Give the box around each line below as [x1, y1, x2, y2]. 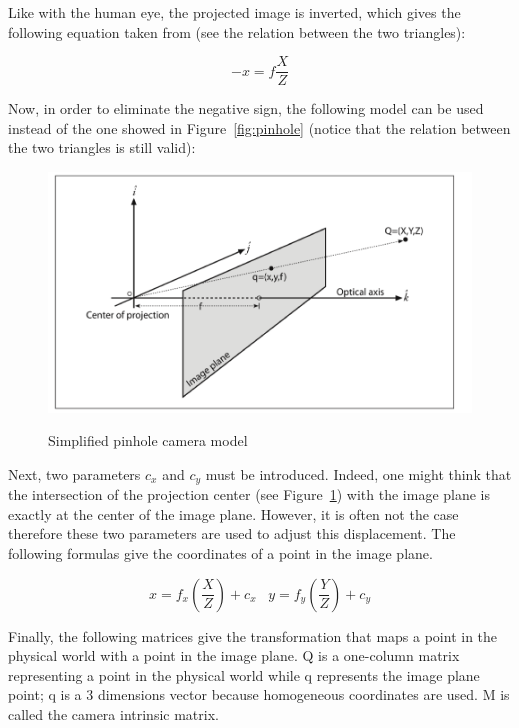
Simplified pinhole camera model [48, 430, 248, 451]
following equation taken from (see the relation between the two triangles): [8, 21, 466, 42]
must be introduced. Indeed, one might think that [205, 463, 512, 484]
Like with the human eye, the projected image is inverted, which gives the [8, 2, 461, 22]
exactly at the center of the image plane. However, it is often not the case [8, 503, 459, 524]
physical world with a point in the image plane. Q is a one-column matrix [8, 645, 460, 666]
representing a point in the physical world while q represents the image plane [8, 664, 480, 685]
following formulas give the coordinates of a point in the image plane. [8, 542, 433, 563]
